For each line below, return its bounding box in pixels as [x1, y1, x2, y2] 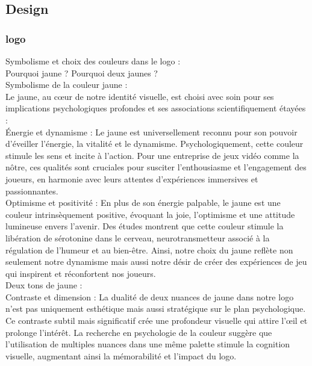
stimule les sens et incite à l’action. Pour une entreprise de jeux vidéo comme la [5, 149, 299, 161]
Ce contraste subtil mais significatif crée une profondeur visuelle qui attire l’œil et [5, 314, 308, 327]
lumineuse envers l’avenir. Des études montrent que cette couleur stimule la [5, 220, 284, 232]
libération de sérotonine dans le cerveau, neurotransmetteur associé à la [5, 231, 270, 244]
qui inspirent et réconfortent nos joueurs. [5, 267, 156, 279]
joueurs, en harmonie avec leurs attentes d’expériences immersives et [5, 172, 258, 185]
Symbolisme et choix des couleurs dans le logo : [5, 55, 181, 67]
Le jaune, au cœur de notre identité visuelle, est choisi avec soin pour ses [5, 90, 274, 102]
